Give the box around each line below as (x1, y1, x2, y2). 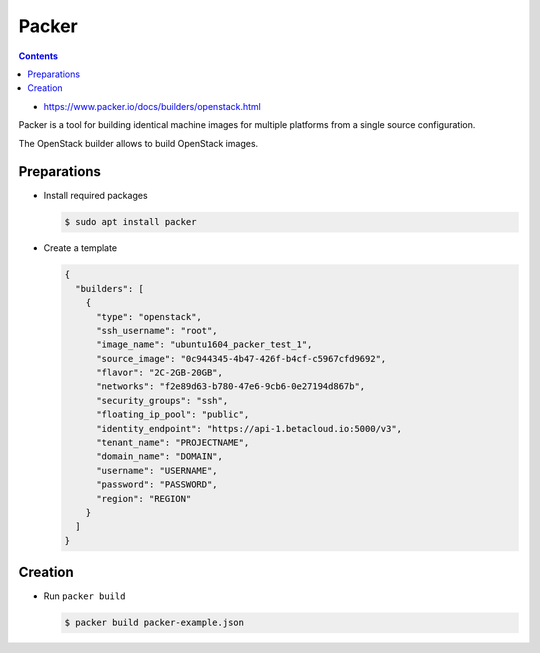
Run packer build (43, 590, 126, 602)
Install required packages (43, 190, 149, 202)
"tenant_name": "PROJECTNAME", (96, 437, 250, 449)
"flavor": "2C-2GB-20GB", (96, 367, 224, 379)
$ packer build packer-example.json (64, 617, 245, 629)
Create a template (43, 242, 118, 254)
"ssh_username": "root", (96, 325, 219, 336)
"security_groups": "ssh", (96, 395, 229, 406)
